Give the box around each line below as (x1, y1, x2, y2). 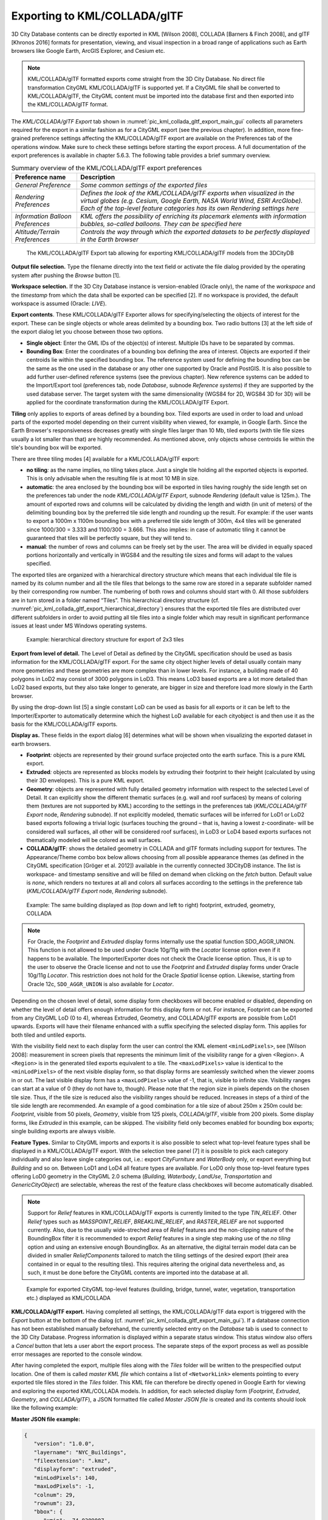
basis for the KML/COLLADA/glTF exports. (11, 720, 118, 728)
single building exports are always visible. (11, 1128, 115, 1135)
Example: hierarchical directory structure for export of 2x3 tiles (26, 636, 185, 643)
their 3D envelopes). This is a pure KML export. (26, 777, 145, 784)
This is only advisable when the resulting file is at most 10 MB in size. (26, 475, 200, 482)
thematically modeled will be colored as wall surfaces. (26, 837, 162, 843)
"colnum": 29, (33, 1491, 76, 1498)
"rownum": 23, (33, 1499, 76, 1507)
